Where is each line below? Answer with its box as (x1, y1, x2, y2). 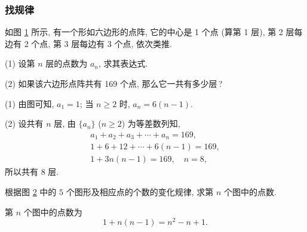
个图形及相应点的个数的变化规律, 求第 (66, 185, 214, 197)
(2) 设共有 (5, 117, 44, 130)
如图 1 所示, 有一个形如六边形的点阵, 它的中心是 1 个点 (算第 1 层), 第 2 (5, 26, 283, 38)
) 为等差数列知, (121, 117, 180, 130)
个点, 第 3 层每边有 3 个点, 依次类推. (31, 37, 172, 49)
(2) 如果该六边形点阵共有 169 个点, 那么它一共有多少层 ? (5, 77, 223, 89)
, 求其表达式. (99, 57, 148, 70)
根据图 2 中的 (5, 185, 57, 197)
